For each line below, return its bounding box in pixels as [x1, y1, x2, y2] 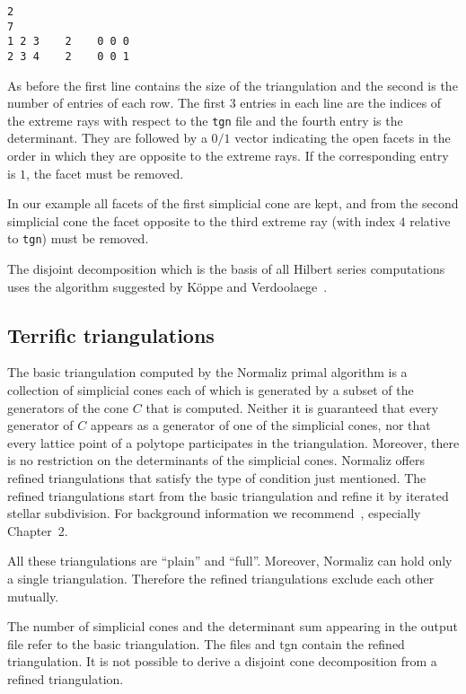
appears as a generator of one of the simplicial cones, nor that [90, 416, 431, 435]
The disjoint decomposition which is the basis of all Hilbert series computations [7, 259, 445, 278]
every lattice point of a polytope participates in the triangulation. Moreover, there [7, 433, 460, 452]
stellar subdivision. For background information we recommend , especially [7, 504, 421, 523]
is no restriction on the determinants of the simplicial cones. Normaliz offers [7, 451, 425, 470]
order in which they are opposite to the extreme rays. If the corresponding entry [7, 146, 449, 165]
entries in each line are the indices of [240, 93, 442, 112]
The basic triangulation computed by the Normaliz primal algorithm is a [7, 363, 408, 382]
